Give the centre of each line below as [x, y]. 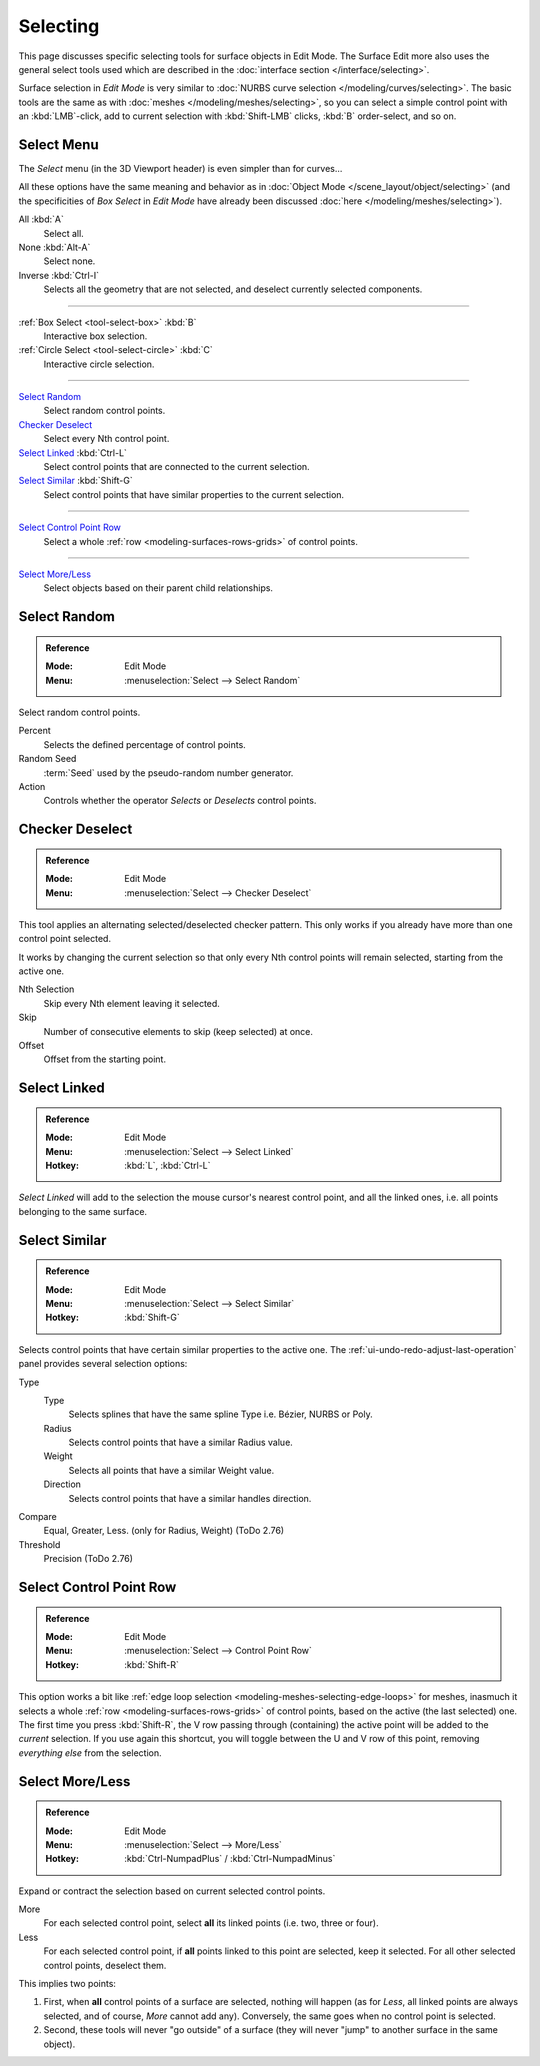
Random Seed [47, 759]
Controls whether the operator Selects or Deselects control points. [180, 801]
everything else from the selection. [90, 1752]
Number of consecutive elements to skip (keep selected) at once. [178, 1031]
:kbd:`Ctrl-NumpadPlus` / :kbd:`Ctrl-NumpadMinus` [230, 1859]
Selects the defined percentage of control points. [145, 744]
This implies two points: [67, 1984]
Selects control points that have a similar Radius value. [181, 1442]
